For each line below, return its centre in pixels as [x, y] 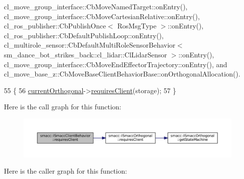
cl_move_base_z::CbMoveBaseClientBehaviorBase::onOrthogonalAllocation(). [122, 74]
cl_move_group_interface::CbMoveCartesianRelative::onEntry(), [102, 16]
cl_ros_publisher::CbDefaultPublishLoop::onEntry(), [84, 35]
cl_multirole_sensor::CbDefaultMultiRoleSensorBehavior [90, 45]
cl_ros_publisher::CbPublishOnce [55, 26]
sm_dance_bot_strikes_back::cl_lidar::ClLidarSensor [85, 54]
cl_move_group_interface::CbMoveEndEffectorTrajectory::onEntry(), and [116, 64]
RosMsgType [137, 26]
